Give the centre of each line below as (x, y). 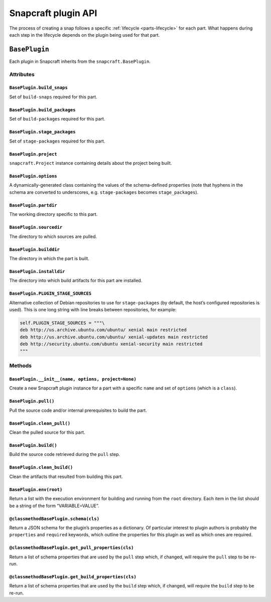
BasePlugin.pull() (32, 401)
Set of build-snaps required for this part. (53, 97)
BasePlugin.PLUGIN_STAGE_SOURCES (50, 293)
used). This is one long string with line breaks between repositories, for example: (93, 310)
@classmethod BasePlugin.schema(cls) (54, 519)
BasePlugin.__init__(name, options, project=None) (73, 379)
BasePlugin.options (33, 176)
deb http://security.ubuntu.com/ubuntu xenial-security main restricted (111, 344)
